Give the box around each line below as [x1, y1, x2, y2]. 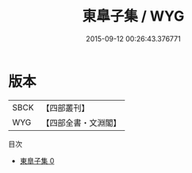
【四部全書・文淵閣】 [41, 117, 121, 128]
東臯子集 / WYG [82, 7, 185, 25]
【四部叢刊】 [41, 102, 90, 113]
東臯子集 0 [19, 156, 55, 165]
